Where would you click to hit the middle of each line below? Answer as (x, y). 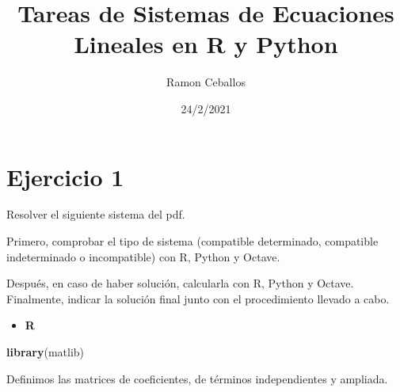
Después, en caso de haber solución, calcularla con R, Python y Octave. (180, 283)
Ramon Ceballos (206, 82)
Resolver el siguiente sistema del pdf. (96, 214)
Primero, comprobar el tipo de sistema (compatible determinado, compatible (192, 241)
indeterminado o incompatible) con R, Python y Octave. (143, 256)
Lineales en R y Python (206, 44)
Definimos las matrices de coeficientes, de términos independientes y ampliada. (197, 378)
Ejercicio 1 (65, 176)
